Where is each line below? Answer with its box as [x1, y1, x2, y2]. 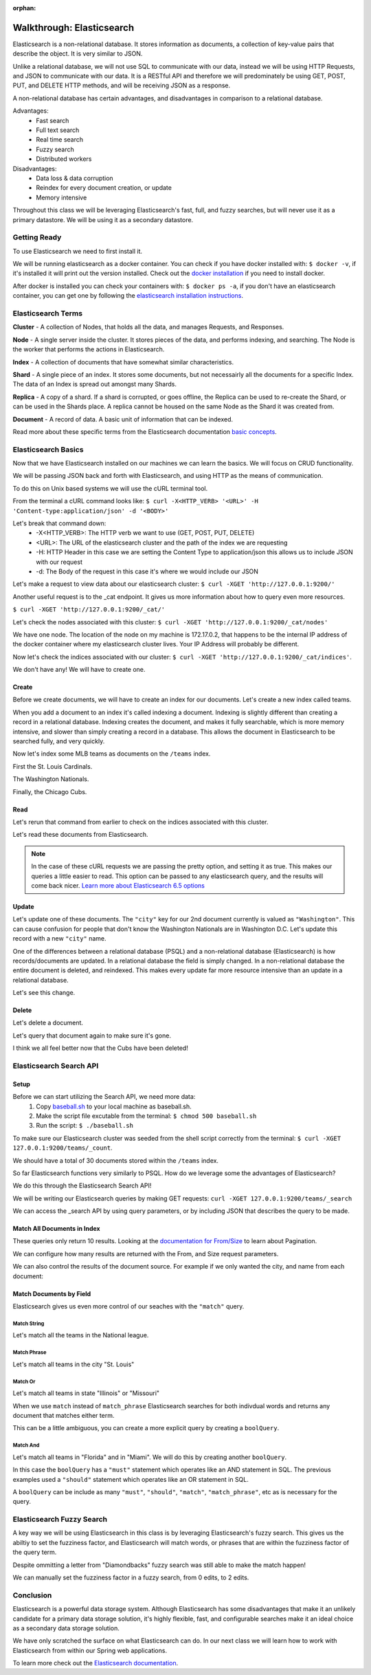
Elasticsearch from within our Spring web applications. [12, 1646, 168, 1654]
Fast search [36, 116, 69, 124]
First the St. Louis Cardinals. [12, 762, 93, 770]
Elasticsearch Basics [12, 444, 84, 454]
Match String [12, 1320, 45, 1327]
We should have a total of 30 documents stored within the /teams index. [12, 1156, 219, 1165]
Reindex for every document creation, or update [36, 184, 172, 192]
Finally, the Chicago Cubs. [12, 787, 87, 796]
